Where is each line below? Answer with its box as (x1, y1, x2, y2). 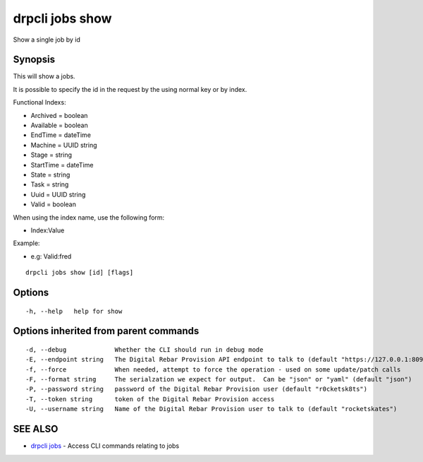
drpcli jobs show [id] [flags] (25, 268, 134, 277)
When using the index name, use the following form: (13, 213, 165, 222)
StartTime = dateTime (30, 160, 94, 169)
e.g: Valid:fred (30, 251, 72, 261)
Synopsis (13, 54, 56, 66)
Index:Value (30, 226, 65, 235)
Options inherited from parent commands (13, 325, 200, 337)
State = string (30, 170, 70, 179)
